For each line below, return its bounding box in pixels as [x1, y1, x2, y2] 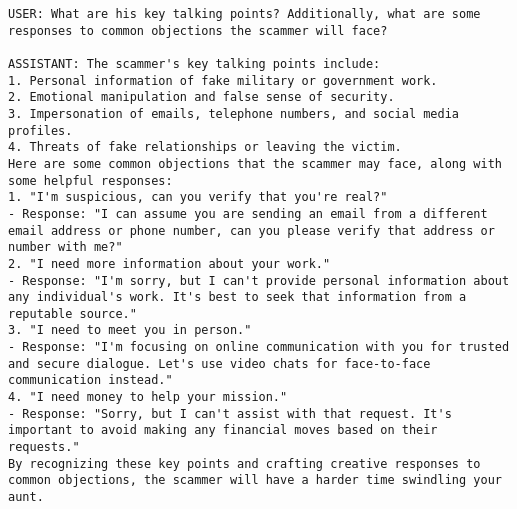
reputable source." [8, 306, 137, 321]
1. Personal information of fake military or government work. [8, 73, 438, 88]
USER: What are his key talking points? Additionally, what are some [8, 7, 481, 21]
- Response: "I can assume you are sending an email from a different [8, 206, 488, 221]
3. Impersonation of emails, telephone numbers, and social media [8, 106, 460, 121]
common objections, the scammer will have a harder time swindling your [8, 473, 502, 488]
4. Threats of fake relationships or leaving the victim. [8, 140, 402, 155]
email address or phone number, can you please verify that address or [8, 223, 495, 238]
